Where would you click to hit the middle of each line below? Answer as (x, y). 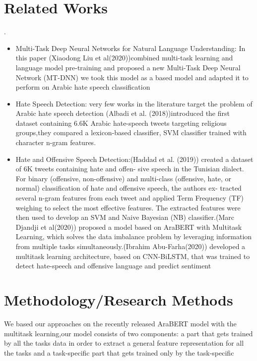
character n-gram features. (56, 142)
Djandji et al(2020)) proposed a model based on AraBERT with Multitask (129, 227)
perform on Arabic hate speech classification (83, 87)
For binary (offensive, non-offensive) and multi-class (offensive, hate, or (124, 178)
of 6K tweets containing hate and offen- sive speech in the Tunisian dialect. (130, 169)
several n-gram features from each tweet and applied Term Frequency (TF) (130, 198)
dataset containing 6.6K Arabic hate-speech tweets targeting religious (121, 123)
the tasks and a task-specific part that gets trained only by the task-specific (119, 352)
